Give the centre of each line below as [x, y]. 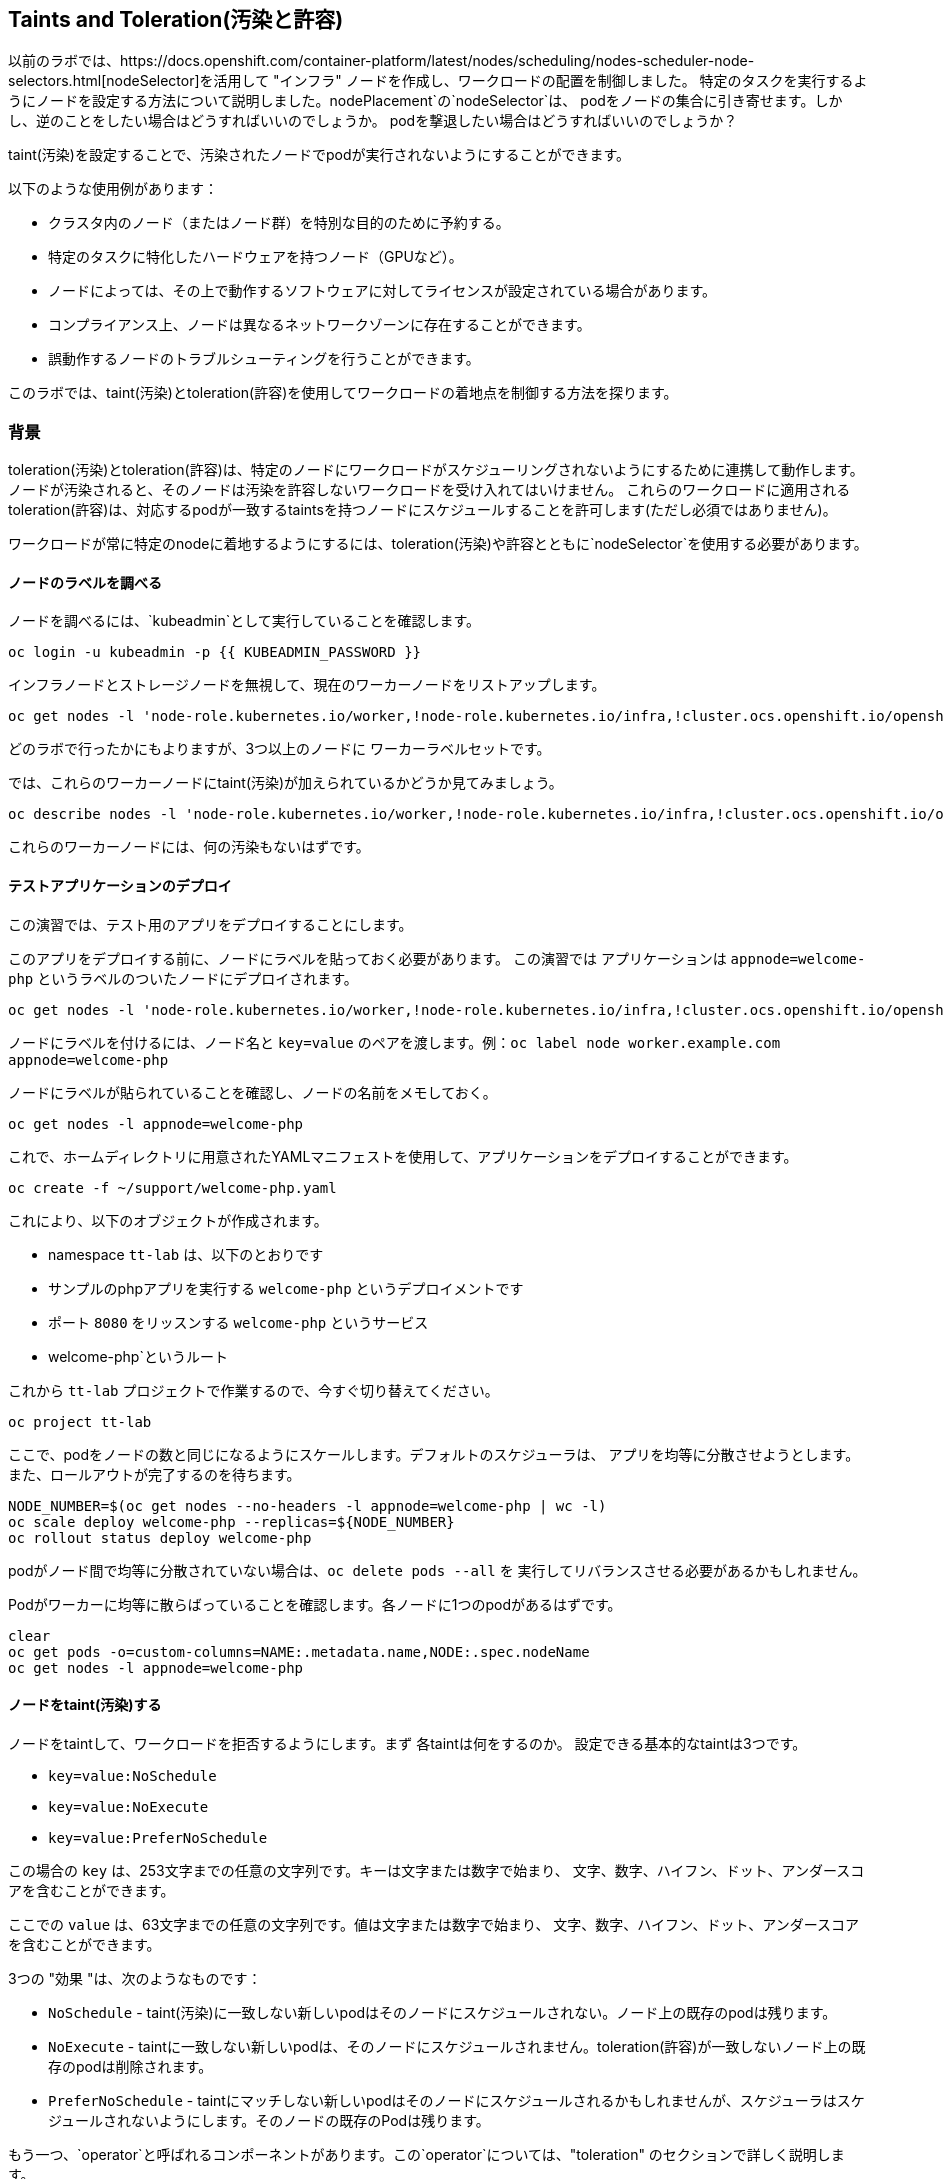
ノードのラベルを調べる [85, 582]
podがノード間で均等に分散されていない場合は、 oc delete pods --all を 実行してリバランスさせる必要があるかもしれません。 [437, 1570]
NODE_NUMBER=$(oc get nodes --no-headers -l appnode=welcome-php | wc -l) [307, 1505]
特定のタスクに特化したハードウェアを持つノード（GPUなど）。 [255, 257]
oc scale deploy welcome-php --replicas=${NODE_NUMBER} [231, 1521]
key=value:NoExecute [128, 1806]
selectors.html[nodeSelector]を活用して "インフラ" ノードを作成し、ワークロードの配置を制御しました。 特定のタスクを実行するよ [438, 81]
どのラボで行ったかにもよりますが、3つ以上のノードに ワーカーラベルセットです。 [279, 749]
